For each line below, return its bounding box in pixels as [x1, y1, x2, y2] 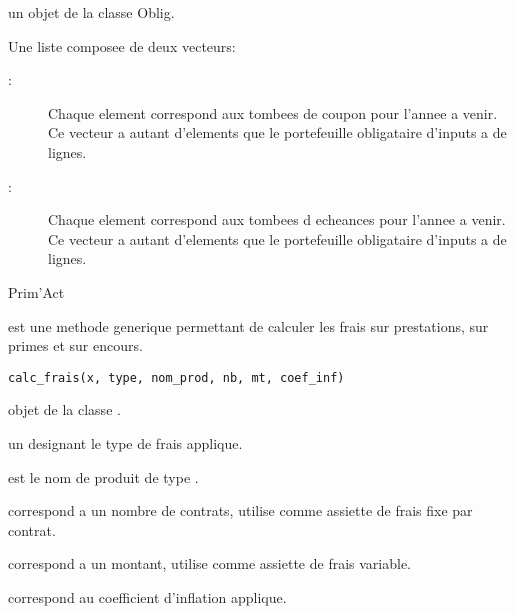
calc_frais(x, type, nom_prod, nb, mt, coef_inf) [8, 370, 345, 385]
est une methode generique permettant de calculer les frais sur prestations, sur [8, 315, 489, 336]
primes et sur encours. [8, 335, 143, 356]
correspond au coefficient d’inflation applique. [8, 586, 287, 607]
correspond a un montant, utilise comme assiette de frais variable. [8, 553, 412, 574]
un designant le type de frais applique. [8, 432, 243, 453]
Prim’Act [8, 281, 65, 302]
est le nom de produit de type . [8, 466, 199, 487]
